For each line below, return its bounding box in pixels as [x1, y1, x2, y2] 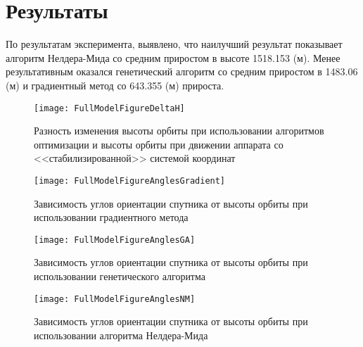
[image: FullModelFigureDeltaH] [34, 103, 185, 113]
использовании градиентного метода [34, 210, 189, 225]
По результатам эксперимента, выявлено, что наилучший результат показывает [6, 37, 343, 51]
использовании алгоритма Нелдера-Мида [34, 327, 208, 342]
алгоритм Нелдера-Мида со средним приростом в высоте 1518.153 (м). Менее [6, 50, 340, 65]
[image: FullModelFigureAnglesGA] [34, 234, 196, 245]
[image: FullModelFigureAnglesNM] [34, 294, 196, 304]
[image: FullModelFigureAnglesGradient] [34, 175, 226, 186]
